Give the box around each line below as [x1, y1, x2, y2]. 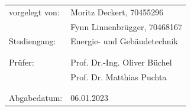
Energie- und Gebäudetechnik [70, 35, 178, 47]
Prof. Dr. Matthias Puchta [70, 70, 167, 83]
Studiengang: [9, 35, 56, 47]
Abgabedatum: [9, 91, 63, 103]
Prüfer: [9, 56, 34, 68]
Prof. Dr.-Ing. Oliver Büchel [70, 56, 172, 68]
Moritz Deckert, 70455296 [70, 5, 164, 18]
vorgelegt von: [9, 5, 60, 18]
